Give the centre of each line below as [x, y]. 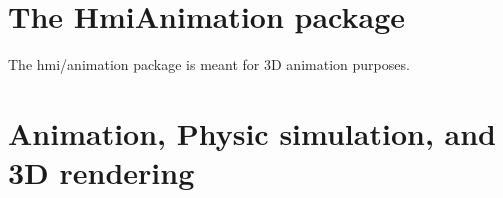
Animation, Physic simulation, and [252, 132]
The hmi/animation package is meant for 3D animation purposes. [209, 64]
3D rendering [101, 172]
